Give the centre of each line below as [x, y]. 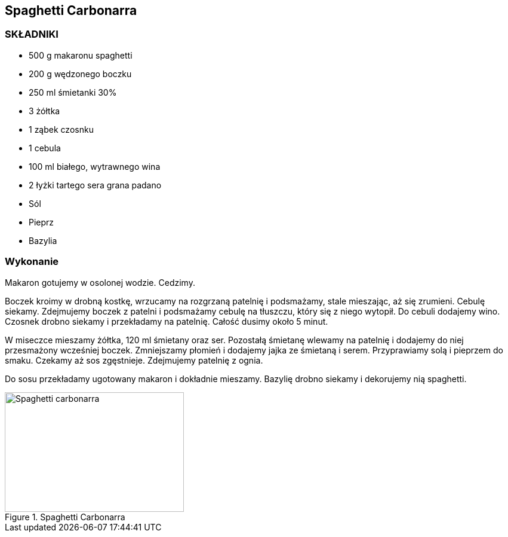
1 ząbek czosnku [61, 129]
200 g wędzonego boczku [80, 74]
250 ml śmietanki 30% [73, 92]
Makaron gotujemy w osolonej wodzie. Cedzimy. [100, 282]
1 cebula [45, 148]
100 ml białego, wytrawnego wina [95, 166]
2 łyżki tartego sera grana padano [95, 185]
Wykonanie [32, 262]
